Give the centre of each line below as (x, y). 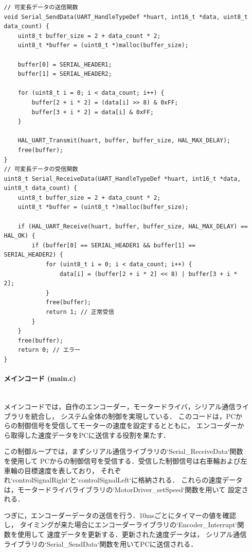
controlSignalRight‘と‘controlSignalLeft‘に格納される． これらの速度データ (127, 480)
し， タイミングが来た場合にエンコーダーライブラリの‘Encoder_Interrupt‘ (121, 525)
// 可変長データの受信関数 (41, 169)
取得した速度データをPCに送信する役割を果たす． (90, 435)
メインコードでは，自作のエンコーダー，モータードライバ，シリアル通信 (120, 406)
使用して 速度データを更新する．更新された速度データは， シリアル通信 (132, 534)
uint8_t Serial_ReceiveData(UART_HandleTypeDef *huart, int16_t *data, (122, 179)
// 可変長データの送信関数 (41, 7)
